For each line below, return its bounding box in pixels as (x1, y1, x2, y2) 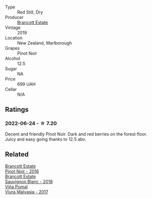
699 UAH (17, 81, 36, 87)
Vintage (5, 25, 21, 31)
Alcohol (5, 56, 20, 61)
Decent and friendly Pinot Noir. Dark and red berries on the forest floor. (5, 131, 147, 137)
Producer (5, 15, 24, 20)
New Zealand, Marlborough (17, 40, 72, 46)
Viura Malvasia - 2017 (5, 189, 49, 195)
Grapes (5, 46, 20, 51)
